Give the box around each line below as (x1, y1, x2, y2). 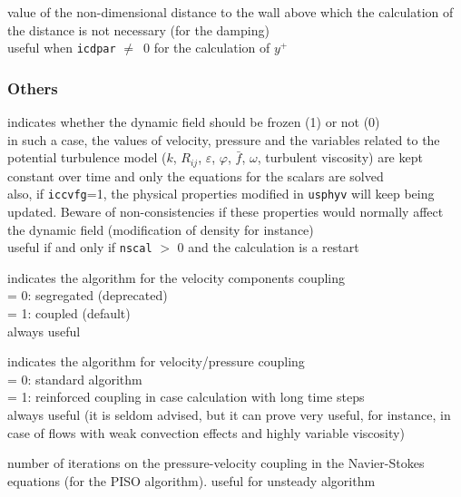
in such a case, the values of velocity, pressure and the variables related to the (7, 130, 440, 149)
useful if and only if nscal (7, 238, 152, 257)
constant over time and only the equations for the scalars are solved (7, 166, 384, 185)
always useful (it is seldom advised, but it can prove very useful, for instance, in (7, 404, 451, 424)
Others (7, 76, 58, 99)
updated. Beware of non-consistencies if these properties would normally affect (7, 201, 444, 220)
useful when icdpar (7, 38, 116, 57)
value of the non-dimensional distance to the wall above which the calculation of (7, 3, 454, 21)
